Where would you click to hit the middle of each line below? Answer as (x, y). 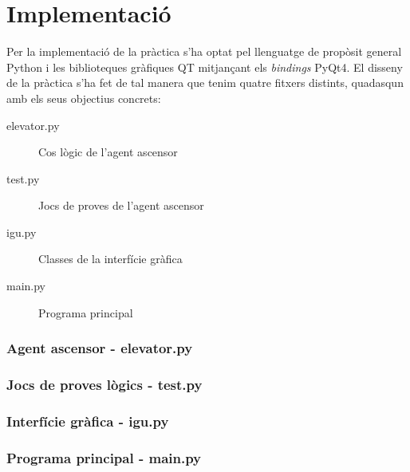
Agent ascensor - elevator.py (100, 348)
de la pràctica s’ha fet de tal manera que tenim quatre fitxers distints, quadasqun (205, 83)
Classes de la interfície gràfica (110, 259)
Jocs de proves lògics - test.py (104, 385)
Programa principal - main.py (104, 457)
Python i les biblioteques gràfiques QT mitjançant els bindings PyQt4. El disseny (205, 67)
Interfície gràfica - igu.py (88, 421)
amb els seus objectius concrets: (84, 98)
